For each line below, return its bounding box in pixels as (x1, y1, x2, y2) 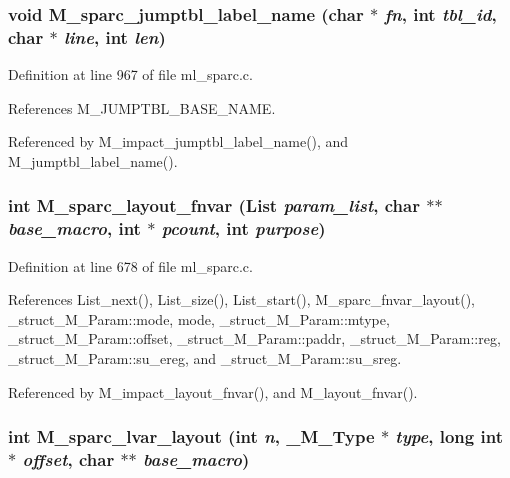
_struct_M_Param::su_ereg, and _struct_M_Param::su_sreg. (8, 348, 402, 369)
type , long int (395, 424, 503, 449)
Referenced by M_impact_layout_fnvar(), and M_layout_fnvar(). (8, 381, 418, 402)
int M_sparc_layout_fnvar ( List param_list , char (8, 193, 420, 218)
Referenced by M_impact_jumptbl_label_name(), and (8, 131, 349, 152)
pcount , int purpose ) (161, 216, 326, 241)
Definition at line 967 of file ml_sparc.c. (8, 64, 253, 85)
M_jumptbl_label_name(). (8, 150, 178, 171)
